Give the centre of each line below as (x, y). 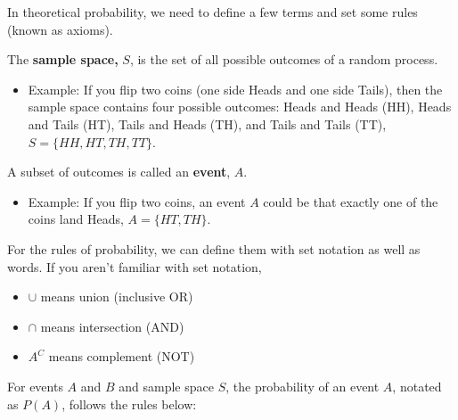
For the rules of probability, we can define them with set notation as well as (214, 248)
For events (35, 386)
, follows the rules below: (129, 404)
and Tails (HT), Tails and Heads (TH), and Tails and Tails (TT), (207, 124)
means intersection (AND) (112, 326)
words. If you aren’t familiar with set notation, (135, 266)
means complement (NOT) (122, 356)
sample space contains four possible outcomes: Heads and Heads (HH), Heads (240, 107)
